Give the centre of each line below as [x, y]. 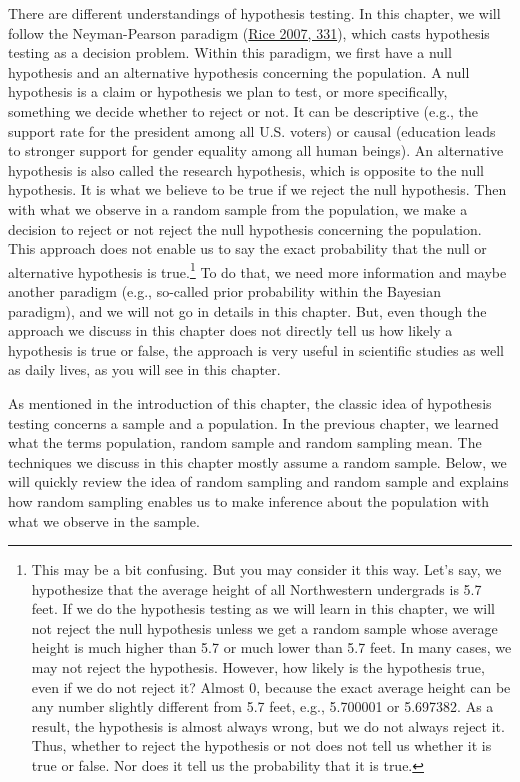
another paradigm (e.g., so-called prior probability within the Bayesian [225, 290]
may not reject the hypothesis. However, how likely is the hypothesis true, [258, 667]
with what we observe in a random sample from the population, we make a [238, 208]
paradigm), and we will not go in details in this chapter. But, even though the [247, 310]
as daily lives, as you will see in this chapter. [144, 369]
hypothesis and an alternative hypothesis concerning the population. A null [239, 71]
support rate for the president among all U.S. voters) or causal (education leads [252, 130]
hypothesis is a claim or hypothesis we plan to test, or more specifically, [228, 91]
